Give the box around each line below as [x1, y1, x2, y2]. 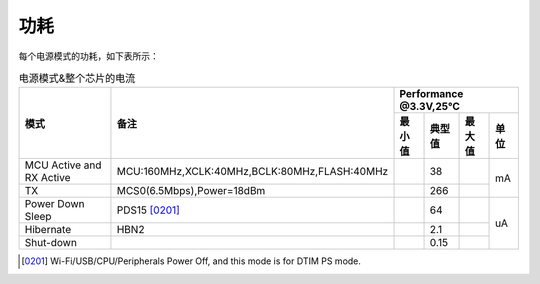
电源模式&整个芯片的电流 [18, 71, 136, 85]
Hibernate [24, 223, 72, 237]
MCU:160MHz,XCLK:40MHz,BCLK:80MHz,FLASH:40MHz [116, 165, 389, 179]
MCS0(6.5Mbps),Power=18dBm [116, 184, 266, 198]
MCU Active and [24, 158, 102, 172]
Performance [399, 87, 464, 101]
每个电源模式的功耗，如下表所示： [18, 50, 159, 62]
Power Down [24, 197, 85, 211]
